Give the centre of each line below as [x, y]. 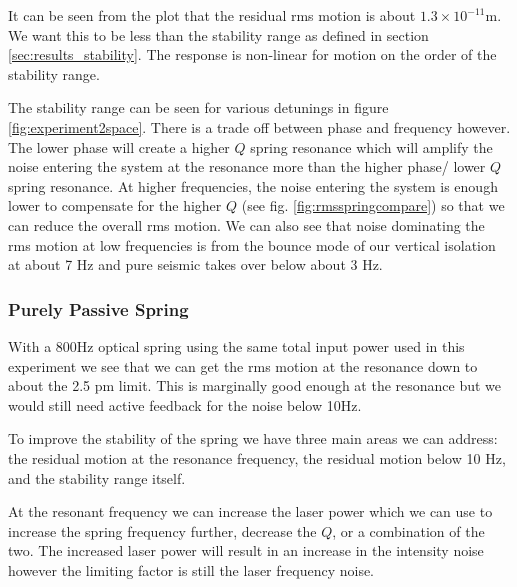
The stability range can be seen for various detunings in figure [198, 107]
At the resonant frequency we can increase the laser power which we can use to [250, 511]
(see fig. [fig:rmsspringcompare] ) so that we [373, 205]
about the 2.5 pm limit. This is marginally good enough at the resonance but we [255, 385]
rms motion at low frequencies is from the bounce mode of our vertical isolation [252, 244]
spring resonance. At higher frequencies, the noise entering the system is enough [253, 185]
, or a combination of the [408, 530]
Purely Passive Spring [98, 308]
